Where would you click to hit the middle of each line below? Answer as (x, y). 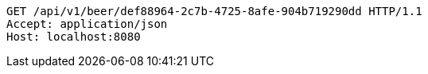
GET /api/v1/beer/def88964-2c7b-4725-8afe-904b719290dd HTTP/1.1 (214, 11)
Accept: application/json (87, 24)
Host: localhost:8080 (74, 37)
